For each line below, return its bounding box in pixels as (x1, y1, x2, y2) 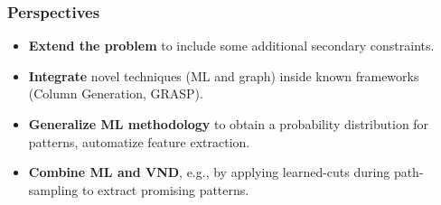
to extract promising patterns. (81, 180, 249, 199)
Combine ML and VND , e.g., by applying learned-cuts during (28, 163, 390, 182)
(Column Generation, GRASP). (28, 84, 203, 103)
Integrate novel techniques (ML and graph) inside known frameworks (28, 66, 419, 85)
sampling (28, 180, 79, 199)
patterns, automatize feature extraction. (28, 132, 250, 151)
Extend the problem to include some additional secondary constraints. (28, 36, 435, 55)
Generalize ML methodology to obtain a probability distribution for (28, 115, 429, 133)
